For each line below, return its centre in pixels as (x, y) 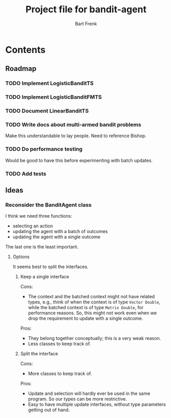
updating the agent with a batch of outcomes (60, 232)
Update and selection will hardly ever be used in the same (89, 393)
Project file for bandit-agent (86, 9)
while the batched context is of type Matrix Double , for (86, 308)
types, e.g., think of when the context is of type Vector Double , (94, 302)
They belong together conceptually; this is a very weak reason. (94, 338)
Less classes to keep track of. (59, 344)
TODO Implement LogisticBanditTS (49, 83)
